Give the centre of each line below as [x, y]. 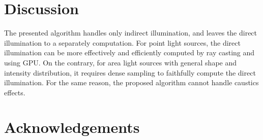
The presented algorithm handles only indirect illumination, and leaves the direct [131, 33]
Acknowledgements [72, 127]
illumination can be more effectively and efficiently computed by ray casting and [129, 52]
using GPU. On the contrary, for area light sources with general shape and [121, 62]
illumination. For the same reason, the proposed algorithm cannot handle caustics [131, 82]
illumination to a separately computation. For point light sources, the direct [122, 42]
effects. [15, 92]
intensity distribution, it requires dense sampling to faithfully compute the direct [130, 72]
